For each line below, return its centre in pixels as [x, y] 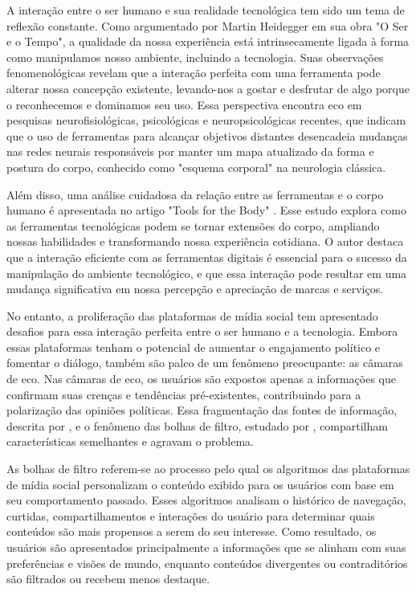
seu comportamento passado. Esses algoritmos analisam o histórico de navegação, [206, 500]
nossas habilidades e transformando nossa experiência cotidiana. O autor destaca [205, 241]
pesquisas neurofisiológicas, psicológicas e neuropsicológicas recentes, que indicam [206, 120]
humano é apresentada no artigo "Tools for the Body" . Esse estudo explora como [206, 210]
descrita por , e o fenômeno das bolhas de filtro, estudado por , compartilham [197, 425]
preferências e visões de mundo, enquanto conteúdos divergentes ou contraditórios [207, 563]
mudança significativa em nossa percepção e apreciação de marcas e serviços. [195, 289]
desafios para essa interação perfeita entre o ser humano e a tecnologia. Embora [202, 331]
